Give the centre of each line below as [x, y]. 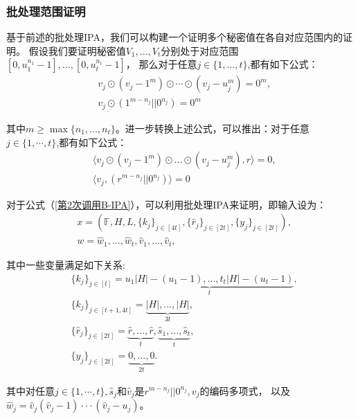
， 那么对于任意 [161, 64]
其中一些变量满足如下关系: [66, 264]
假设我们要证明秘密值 [77, 50]
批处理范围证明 [46, 11]
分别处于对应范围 [200, 50]
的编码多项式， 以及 [245, 390]
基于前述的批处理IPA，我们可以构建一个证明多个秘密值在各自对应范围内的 [174, 37]
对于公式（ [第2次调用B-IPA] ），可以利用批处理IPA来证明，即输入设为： [167, 204]
